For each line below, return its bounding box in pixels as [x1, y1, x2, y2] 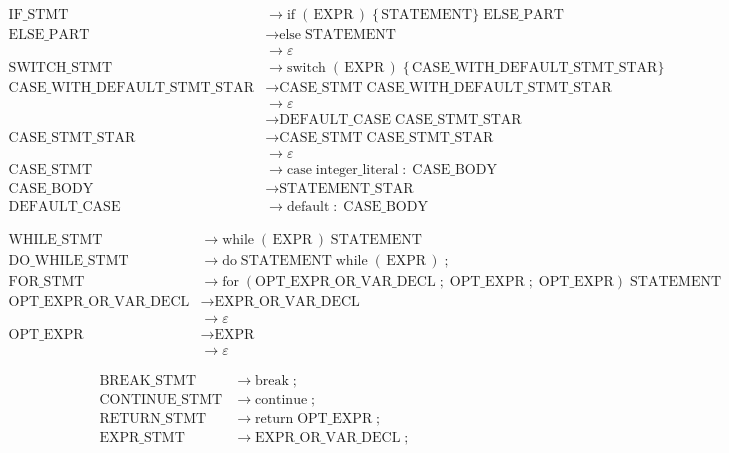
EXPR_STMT [99, 430, 185, 445]
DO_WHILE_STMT [8, 254, 129, 269]
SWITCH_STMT [8, 61, 113, 76]
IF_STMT [8, 8, 69, 23]
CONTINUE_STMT [99, 392, 223, 407]
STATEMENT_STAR [279, 182, 414, 197]
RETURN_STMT [99, 411, 207, 426]
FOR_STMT [8, 275, 85, 290]
